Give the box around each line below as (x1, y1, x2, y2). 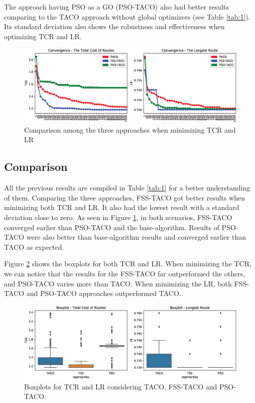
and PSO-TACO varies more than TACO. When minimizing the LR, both (4, 278, 232, 288)
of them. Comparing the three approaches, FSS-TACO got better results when (4, 192, 245, 203)
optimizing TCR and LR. (4, 31, 82, 41)
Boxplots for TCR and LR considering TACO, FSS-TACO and (24, 381, 217, 391)
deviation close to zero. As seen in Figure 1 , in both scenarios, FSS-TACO (4, 212, 232, 222)
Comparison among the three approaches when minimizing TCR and (24, 124, 236, 135)
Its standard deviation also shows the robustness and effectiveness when (4, 21, 225, 32)
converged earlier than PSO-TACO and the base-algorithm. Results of (4, 222, 219, 232)
